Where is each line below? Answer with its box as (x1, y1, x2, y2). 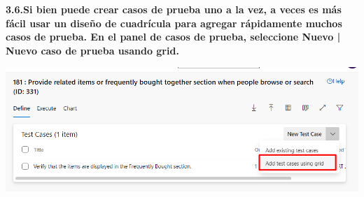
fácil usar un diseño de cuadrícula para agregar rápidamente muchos (6, 15, 342, 30)
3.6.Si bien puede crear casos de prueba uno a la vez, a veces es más (6, 2, 342, 16)
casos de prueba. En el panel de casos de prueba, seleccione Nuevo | (6, 29, 341, 44)
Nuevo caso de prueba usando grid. (6, 43, 179, 57)
